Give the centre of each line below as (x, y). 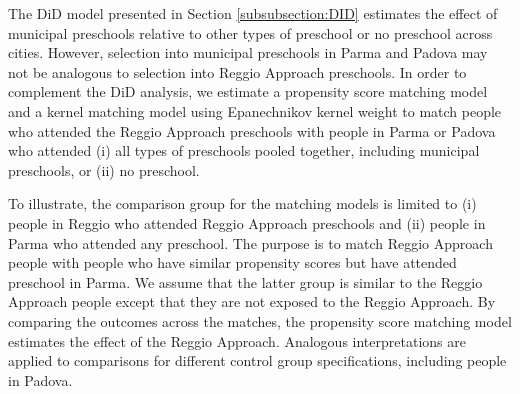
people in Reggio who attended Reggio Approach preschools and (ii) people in (247, 222)
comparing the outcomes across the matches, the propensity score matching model (260, 320)
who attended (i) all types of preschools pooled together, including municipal (244, 150)
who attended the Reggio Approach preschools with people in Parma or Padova (252, 130)
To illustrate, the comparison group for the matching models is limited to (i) (242, 203)
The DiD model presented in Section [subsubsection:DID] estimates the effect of (253, 13)
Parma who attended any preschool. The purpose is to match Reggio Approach (250, 242)
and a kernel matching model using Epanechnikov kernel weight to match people (255, 110)
